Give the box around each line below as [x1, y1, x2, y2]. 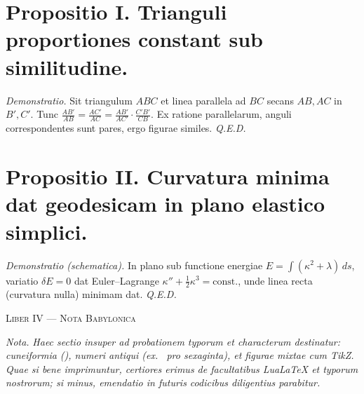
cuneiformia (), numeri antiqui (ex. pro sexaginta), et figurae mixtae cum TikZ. [6, 348, 354, 362]
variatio [6, 273, 39, 287]
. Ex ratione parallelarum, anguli [151, 107, 292, 121]
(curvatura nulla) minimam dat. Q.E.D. [6, 287, 177, 301]
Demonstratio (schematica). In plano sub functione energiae [6, 257, 263, 272]
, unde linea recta [238, 273, 313, 287]
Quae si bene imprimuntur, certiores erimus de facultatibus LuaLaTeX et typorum [6, 361, 358, 376]
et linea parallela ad [161, 93, 246, 107]
